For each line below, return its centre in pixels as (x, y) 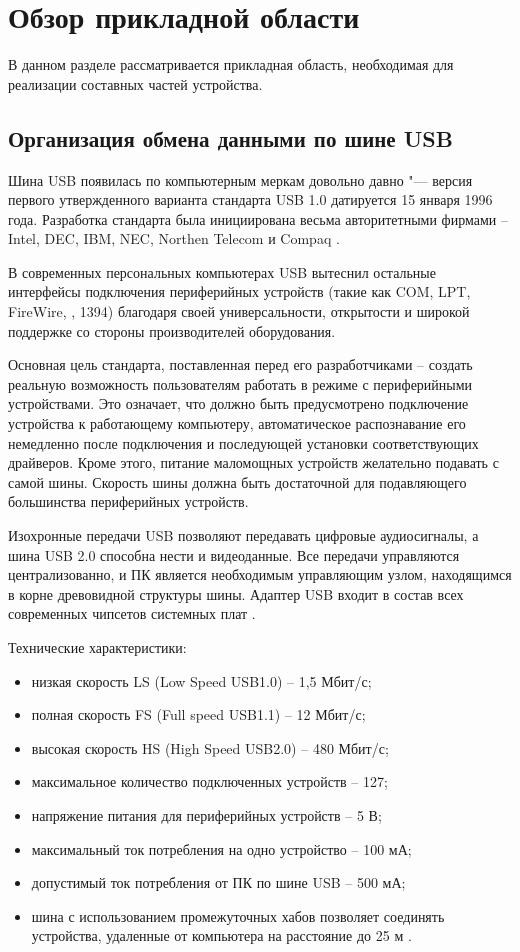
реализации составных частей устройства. (135, 83)
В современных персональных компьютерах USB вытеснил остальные (222, 271)
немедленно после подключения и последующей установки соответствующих (243, 442)
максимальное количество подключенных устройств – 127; (209, 781)
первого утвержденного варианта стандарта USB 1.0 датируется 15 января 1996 (250, 199)
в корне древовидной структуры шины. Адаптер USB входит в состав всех (236, 593)
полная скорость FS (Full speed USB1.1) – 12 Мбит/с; (198, 714)
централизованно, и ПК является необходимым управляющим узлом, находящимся (260, 574)
